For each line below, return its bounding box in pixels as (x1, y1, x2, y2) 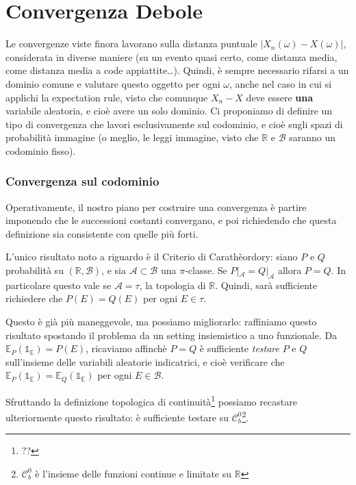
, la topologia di (139, 277, 206, 292)
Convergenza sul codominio (5, 173, 160, 190)
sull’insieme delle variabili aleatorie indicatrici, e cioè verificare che (5, 354, 285, 369)
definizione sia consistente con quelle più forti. (5, 226, 199, 240)
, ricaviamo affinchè (86, 341, 167, 356)
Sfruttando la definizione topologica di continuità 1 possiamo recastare (5, 392, 297, 408)
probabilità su (5, 263, 64, 277)
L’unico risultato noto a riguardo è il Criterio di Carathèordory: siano (5, 249, 298, 264)
